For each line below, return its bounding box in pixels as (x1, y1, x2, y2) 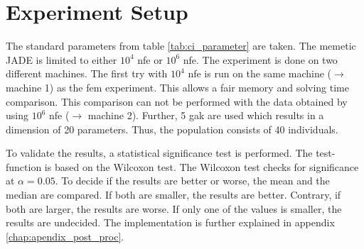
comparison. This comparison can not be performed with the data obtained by (6, 94, 348, 109)
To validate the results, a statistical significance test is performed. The (6, 145, 313, 160)
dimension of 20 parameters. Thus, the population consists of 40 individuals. (6, 121, 338, 136)
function (6, 159, 42, 174)
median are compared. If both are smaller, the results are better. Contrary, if (6, 187, 341, 202)
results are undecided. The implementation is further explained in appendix (6, 215, 335, 230)
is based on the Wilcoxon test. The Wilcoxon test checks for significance (44, 159, 359, 174)
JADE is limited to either (6, 52, 117, 67)
